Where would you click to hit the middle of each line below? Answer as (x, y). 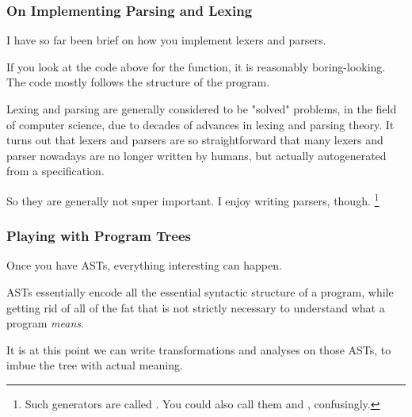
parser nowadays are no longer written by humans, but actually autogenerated (196, 155)
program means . (45, 323)
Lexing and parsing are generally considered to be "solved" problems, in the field (202, 109)
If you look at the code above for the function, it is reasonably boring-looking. (196, 66)
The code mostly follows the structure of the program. (138, 82)
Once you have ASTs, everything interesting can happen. (144, 265)
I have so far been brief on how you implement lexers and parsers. (166, 40)
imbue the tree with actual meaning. (95, 365)
